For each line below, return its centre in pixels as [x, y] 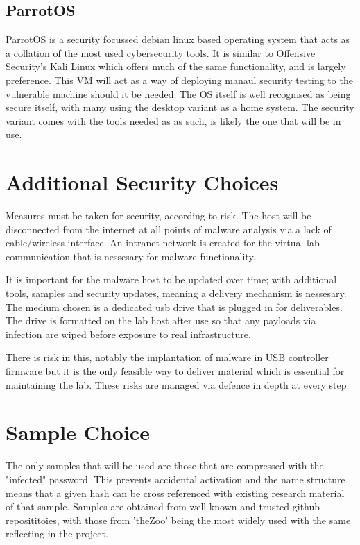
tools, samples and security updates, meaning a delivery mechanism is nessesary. [176, 293]
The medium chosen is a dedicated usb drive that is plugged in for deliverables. [174, 307]
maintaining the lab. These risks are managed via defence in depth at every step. [178, 384]
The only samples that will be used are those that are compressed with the [165, 466]
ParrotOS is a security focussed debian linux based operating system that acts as [178, 39]
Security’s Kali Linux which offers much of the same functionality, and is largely [176, 66]
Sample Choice [78, 432]
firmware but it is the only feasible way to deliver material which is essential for [175, 371]
